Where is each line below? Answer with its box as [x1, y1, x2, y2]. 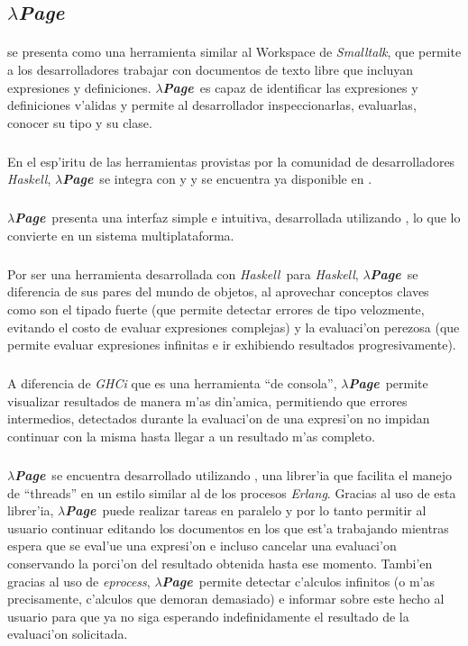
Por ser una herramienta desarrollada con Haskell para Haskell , [7, 264, 359, 283]
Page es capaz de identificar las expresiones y [162, 77, 418, 96]
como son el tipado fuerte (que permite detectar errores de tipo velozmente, [7, 300, 425, 319]
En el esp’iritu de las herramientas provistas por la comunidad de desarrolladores [7, 151, 455, 170]
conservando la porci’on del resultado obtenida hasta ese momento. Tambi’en [7, 553, 433, 572]
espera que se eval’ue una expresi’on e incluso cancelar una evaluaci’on [7, 536, 397, 555]
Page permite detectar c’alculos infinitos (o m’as [161, 571, 435, 590]
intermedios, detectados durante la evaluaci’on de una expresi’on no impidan [7, 409, 430, 428]
